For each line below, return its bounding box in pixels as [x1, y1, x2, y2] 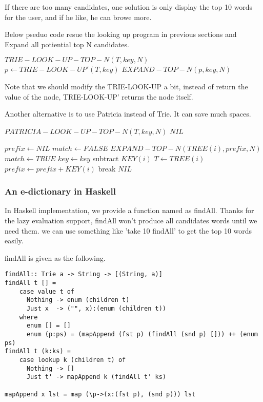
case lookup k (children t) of [19, 356, 126, 363]
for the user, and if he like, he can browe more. [5, 11, 152, 22]
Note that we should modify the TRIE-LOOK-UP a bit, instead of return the [5, 81, 248, 91]
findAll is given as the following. [5, 252, 106, 263]
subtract [92, 152, 119, 163]
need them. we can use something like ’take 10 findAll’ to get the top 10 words [5, 225, 252, 236]
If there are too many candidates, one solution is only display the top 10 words [5, 2, 253, 12]
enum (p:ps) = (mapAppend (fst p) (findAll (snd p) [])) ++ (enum [26, 330, 258, 338]
